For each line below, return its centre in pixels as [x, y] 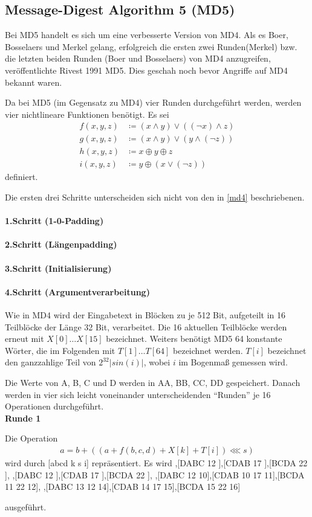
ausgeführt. [26, 506]
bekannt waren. [34, 82]
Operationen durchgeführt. [54, 406]
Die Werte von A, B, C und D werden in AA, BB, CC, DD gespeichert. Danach [153, 382]
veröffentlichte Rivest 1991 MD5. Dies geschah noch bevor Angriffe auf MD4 [146, 70]
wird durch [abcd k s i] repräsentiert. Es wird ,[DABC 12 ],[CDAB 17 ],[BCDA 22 [156, 463]
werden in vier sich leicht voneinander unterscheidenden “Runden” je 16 [138, 394]
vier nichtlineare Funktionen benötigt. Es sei [87, 114]
